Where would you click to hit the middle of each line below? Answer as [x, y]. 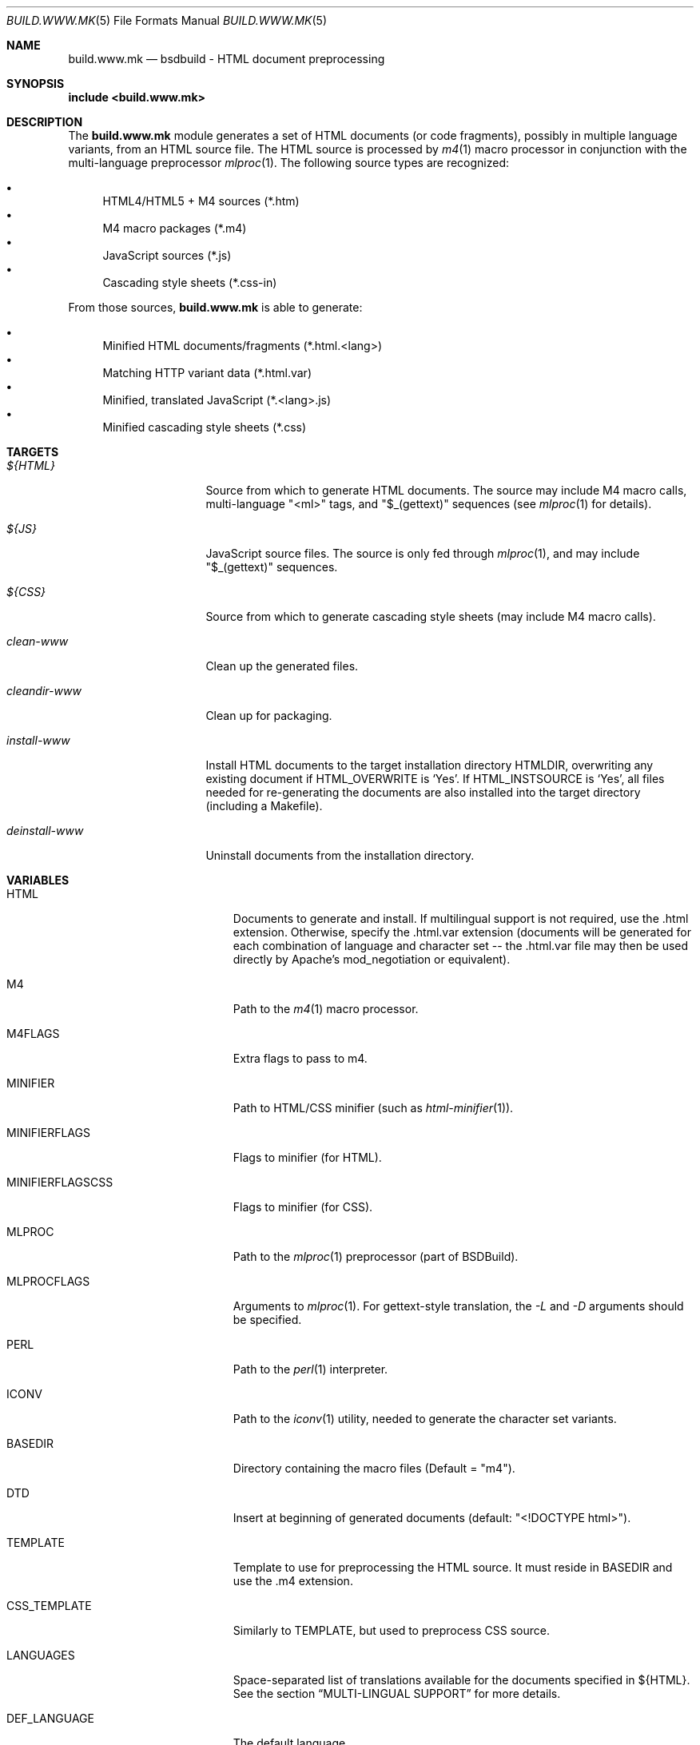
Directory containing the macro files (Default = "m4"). [374, 1468]
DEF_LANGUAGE [50, 1718]
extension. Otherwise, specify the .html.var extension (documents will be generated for [462, 932]
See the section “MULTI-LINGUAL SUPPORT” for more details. [397, 1693]
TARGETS [33, 452]
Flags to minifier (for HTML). [307, 1157]
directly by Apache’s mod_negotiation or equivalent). [372, 959]
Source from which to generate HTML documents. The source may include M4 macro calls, [446, 490]
